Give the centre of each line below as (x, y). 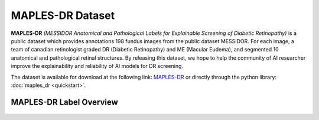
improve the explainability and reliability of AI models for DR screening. (97, 66)
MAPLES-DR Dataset (63, 15)
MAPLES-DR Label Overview (64, 102)
